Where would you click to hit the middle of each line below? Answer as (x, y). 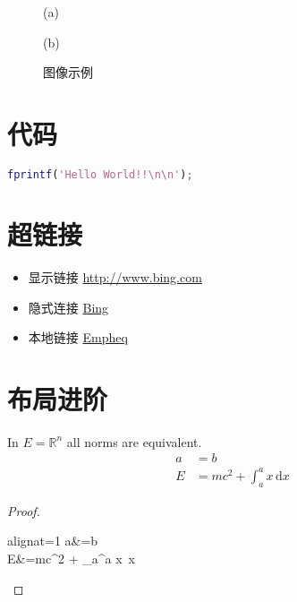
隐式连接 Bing (68, 307)
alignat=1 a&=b (53, 541)
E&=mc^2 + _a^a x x (71, 558)
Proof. (24, 510)
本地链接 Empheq (78, 337)
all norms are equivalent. (134, 441)
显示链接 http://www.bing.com (115, 276)
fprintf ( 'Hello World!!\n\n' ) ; (100, 174)
